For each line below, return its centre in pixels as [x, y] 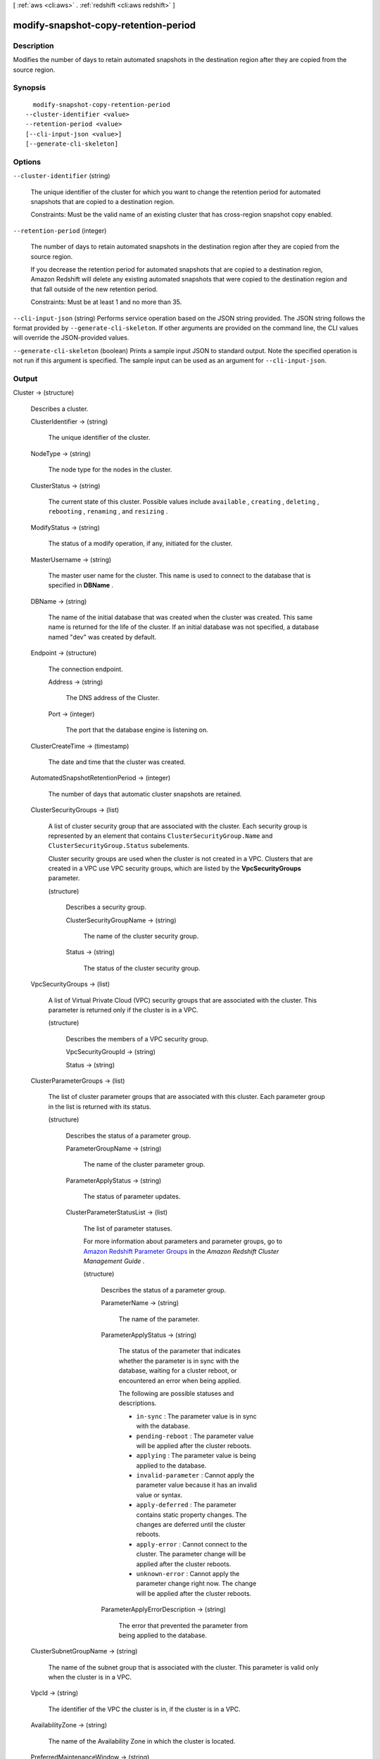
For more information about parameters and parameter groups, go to [183, 1241]
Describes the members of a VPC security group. [137, 1039]
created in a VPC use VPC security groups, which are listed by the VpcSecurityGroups [175, 868]
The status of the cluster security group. [142, 968]
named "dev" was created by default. [102, 637]
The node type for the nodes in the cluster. [110, 470]
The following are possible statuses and [176, 1393]
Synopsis [29, 88]
